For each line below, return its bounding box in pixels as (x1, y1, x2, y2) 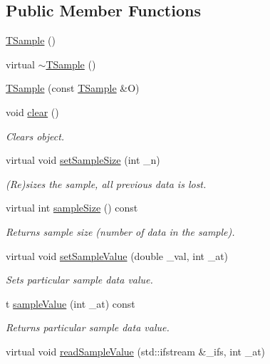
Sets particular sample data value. (6, 272, 153, 287)
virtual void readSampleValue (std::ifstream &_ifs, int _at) (6, 343, 266, 358)
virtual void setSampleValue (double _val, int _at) (6, 248, 229, 263)
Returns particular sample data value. (6, 320, 170, 335)
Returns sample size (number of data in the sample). (6, 224, 235, 239)
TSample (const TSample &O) (6, 80, 140, 95)
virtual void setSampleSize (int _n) (6, 152, 160, 167)
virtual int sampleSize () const (6, 200, 138, 215)
